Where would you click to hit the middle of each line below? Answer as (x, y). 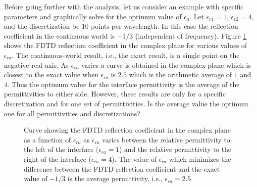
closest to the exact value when (51, 74)
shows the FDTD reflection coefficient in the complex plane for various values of (126, 45)
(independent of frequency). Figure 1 (191, 35)
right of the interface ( (58, 159)
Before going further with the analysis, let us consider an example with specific (124, 6)
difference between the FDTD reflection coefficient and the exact (122, 168)
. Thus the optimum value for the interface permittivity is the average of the (124, 84)
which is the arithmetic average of (180, 74)
